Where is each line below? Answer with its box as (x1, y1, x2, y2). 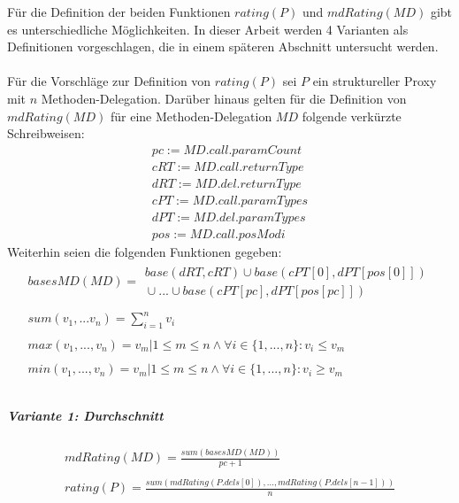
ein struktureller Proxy (312, 72, 437, 90)
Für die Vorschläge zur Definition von (7, 72, 211, 90)
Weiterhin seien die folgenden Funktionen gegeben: (7, 242, 282, 260)
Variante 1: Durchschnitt (7, 406, 164, 424)
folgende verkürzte (302, 106, 402, 125)
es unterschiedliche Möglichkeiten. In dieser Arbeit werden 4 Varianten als (7, 19, 409, 38)
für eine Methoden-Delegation (110, 106, 272, 125)
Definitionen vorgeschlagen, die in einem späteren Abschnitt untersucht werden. (7, 37, 439, 56)
